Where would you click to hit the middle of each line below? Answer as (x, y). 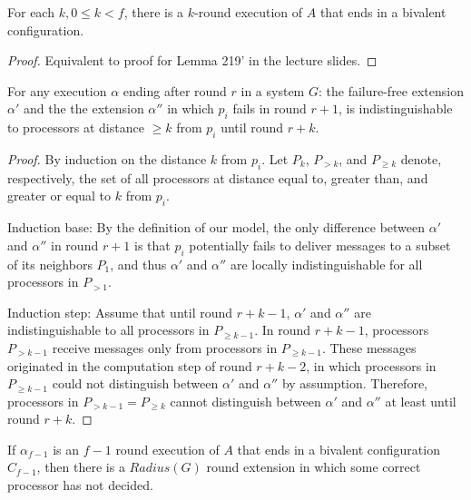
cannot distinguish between (245, 401)
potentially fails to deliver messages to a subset (320, 245)
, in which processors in (371, 365)
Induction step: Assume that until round (120, 312)
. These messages (369, 347)
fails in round (270, 108)
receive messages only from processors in (165, 347)
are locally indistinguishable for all (326, 264)
